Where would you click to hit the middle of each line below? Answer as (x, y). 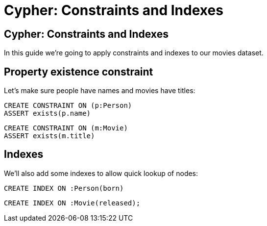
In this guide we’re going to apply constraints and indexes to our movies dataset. (134, 53)
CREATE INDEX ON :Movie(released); (72, 203)
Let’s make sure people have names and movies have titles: (100, 91)
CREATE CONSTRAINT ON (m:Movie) (66, 128)
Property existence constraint (79, 72)
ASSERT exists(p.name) (48, 113)
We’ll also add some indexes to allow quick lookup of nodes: (101, 173)
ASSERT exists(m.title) (49, 136)
